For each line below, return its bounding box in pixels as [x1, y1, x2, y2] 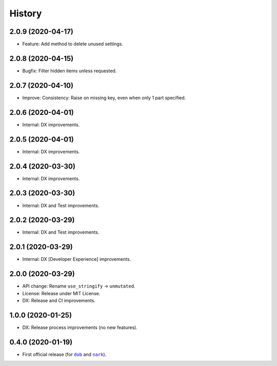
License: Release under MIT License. [22, 290, 101, 296]
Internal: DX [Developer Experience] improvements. [22, 256, 131, 262]
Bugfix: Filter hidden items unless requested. [22, 67, 117, 74]
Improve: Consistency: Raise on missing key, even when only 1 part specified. [22, 94, 186, 101]
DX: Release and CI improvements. [22, 298, 96, 303]
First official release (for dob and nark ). [22, 351, 107, 357]
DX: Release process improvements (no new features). [22, 324, 138, 331]
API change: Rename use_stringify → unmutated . [22, 283, 135, 290]
